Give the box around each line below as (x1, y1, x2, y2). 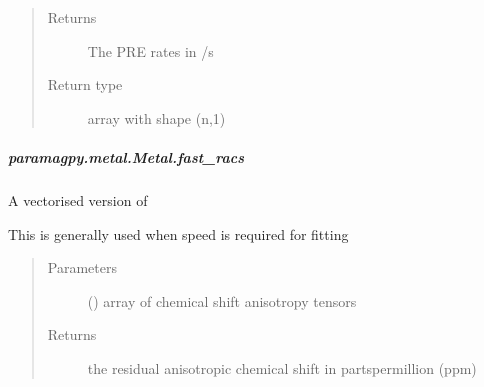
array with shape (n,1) (87, 107, 226, 128)
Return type (47, 74, 123, 95)
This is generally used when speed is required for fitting (8, 223, 349, 244)
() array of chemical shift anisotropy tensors (87, 290, 357, 311)
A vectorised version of (8, 189, 148, 210)
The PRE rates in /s (87, 40, 214, 61)
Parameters (47, 257, 117, 278)
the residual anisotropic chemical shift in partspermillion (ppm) (87, 357, 477, 378)
